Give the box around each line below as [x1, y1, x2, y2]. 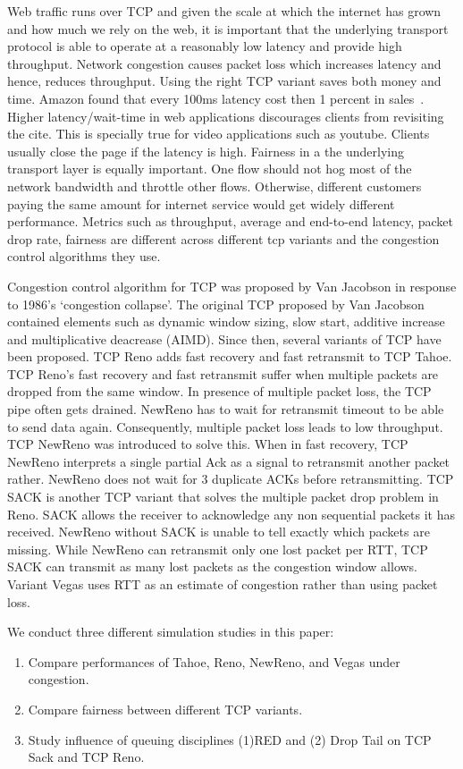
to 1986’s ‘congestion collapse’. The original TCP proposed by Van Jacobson [7, 294, 425, 313]
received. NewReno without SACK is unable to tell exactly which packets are [7, 522, 430, 541]
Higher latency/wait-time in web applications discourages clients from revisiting [7, 106, 444, 125]
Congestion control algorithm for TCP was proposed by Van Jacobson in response [7, 276, 457, 295]
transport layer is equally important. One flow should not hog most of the [7, 159, 412, 178]
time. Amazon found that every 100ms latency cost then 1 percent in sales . [7, 89, 425, 107]
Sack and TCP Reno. [28, 748, 145, 766]
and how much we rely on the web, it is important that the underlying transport [7, 19, 449, 38]
